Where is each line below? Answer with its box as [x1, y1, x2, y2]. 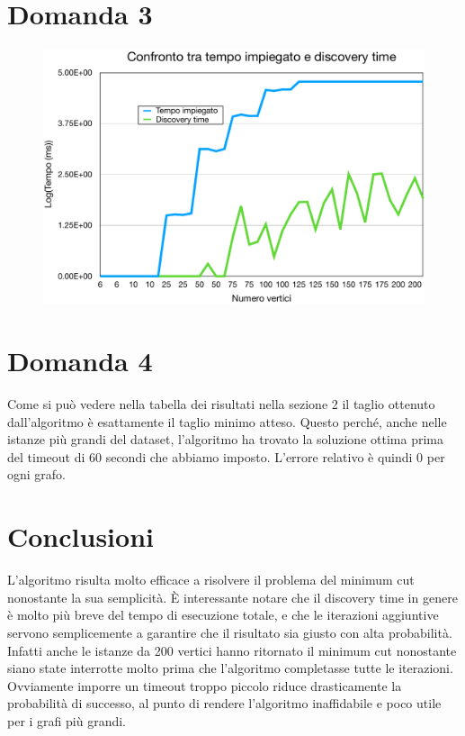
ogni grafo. [7, 465, 67, 484]
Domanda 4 [7, 342, 153, 379]
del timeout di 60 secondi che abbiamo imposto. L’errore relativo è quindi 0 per [7, 447, 445, 466]
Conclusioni [7, 518, 154, 555]
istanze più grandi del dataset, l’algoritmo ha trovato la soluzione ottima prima [7, 430, 443, 449]
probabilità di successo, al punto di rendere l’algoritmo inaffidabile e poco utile [7, 694, 442, 713]
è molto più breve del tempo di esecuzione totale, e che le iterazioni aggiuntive [7, 605, 439, 624]
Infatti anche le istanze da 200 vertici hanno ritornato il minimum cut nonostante [7, 641, 457, 659]
